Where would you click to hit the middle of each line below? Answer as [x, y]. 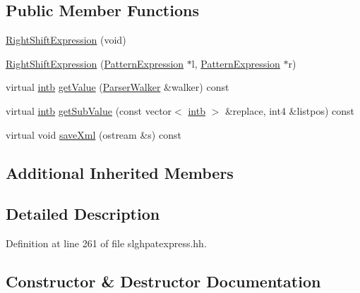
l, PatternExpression [236, 63]
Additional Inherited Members [120, 172]
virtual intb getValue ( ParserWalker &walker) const [118, 87]
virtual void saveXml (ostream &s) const [94, 134]
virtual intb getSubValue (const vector [89, 110]
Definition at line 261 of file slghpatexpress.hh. [106, 243]
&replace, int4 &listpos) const [289, 110]
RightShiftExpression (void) [66, 40]
